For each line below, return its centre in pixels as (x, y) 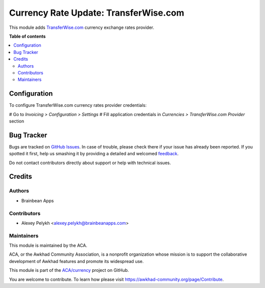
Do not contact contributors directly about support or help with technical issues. (90, 163)
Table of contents (27, 36)
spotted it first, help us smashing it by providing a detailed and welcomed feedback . (94, 154)
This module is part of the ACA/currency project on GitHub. (69, 270)
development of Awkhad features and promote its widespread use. (77, 261)
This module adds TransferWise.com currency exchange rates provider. (82, 27)
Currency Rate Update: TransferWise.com (97, 13)
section (17, 121)
